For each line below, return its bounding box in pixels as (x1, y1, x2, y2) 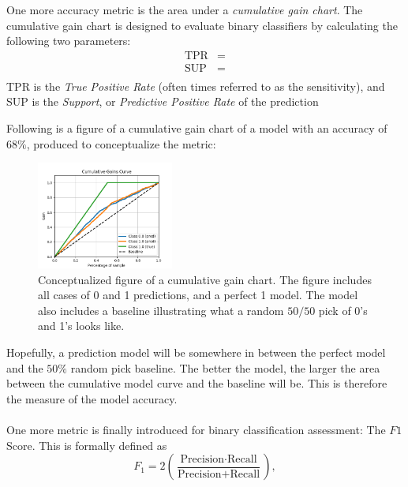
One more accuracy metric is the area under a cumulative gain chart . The (6, 2, 363, 17)
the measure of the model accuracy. (6, 390, 178, 406)
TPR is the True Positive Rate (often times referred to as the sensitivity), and (6, 77, 385, 94)
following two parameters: (6, 32, 131, 49)
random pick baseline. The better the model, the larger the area (70, 359, 380, 376)
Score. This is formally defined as (6, 436, 167, 453)
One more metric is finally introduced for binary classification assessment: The (6, 421, 386, 437)
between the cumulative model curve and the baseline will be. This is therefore (6, 375, 387, 391)
